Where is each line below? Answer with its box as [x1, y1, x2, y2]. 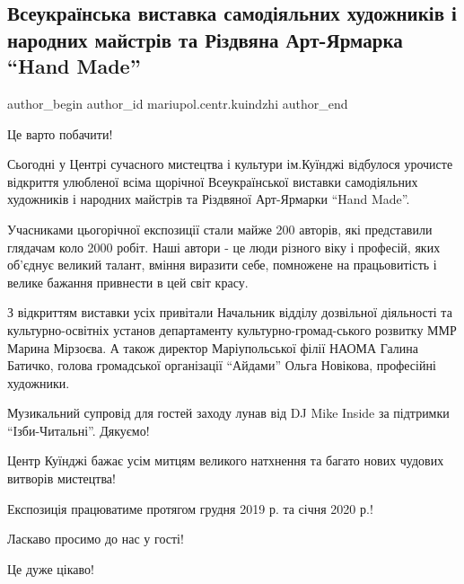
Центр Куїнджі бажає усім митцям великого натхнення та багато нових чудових [7, 451, 444, 470]
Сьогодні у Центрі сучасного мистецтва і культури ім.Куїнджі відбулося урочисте [7, 155, 453, 173]
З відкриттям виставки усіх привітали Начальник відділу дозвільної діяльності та [7, 303, 452, 322]
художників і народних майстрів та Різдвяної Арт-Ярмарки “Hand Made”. [7, 190, 410, 208]
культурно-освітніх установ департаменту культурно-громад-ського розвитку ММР [7, 320, 457, 339]
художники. [7, 373, 70, 392]
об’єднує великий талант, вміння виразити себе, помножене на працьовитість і [7, 255, 437, 274]
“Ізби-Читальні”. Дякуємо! [7, 420, 150, 439]
